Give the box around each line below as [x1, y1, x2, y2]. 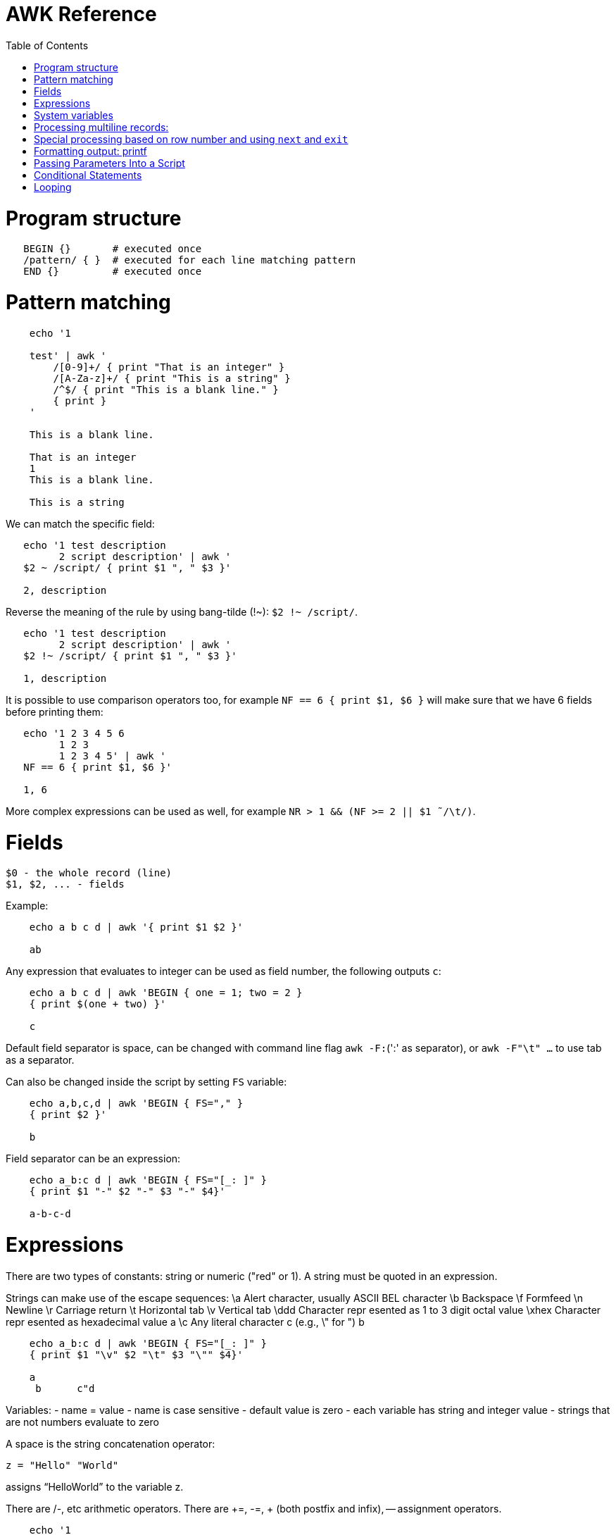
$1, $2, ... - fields [6, 878, 125, 890]
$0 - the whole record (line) [6, 867, 172, 879]
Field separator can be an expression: [6, 1152, 181, 1165]
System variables [34, 108, 113, 121]
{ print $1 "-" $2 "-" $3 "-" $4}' [29, 1186, 225, 1198]
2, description [23, 584, 107, 596]
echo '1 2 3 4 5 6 [23, 727, 125, 739]
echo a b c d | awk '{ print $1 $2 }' [29, 921, 244, 933]
